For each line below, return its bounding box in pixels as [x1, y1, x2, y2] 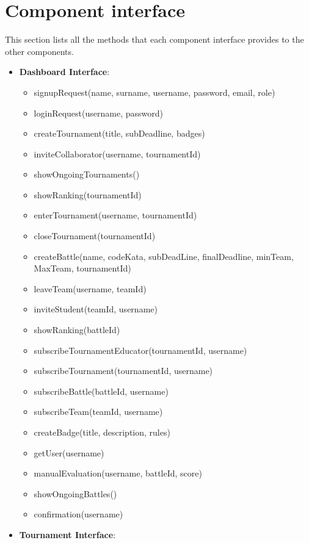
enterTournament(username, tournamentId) [34, 209, 197, 221]
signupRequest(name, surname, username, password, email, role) [34, 85, 275, 98]
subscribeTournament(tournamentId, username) [34, 364, 213, 377]
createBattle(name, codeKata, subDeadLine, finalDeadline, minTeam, [34, 250, 294, 262]
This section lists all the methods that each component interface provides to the [5, 33, 304, 46]
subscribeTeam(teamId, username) [34, 405, 163, 418]
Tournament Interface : [19, 528, 116, 541]
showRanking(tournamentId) [34, 188, 142, 201]
